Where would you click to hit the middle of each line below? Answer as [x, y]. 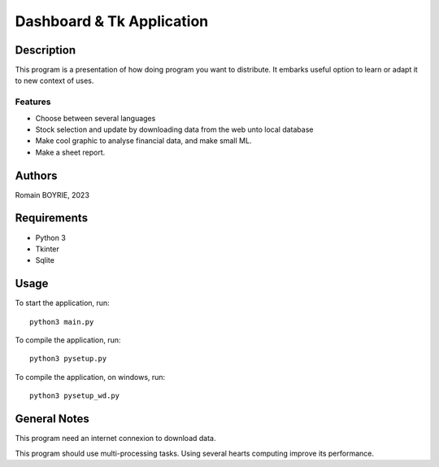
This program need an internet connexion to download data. [115, 439]
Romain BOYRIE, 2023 [52, 194]
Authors [36, 175]
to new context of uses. [54, 81]
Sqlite [45, 260]
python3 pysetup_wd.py [75, 396]
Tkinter [48, 249]
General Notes [52, 419]
